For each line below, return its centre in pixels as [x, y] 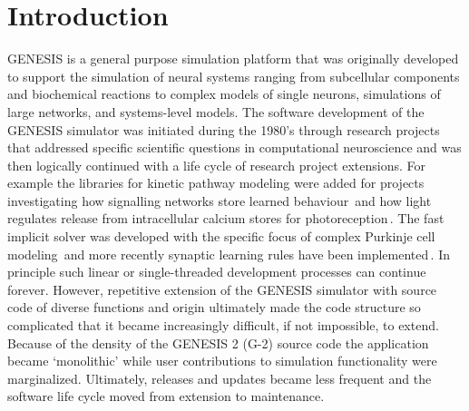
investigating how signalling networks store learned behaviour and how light [220, 200]
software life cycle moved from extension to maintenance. [166, 396]
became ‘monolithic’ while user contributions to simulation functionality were [222, 361]
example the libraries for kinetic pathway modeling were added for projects [216, 183]
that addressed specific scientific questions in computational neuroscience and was [234, 147]
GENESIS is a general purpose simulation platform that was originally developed [233, 59]
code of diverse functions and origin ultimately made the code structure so [214, 307]
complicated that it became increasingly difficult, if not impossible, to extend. [223, 325]
